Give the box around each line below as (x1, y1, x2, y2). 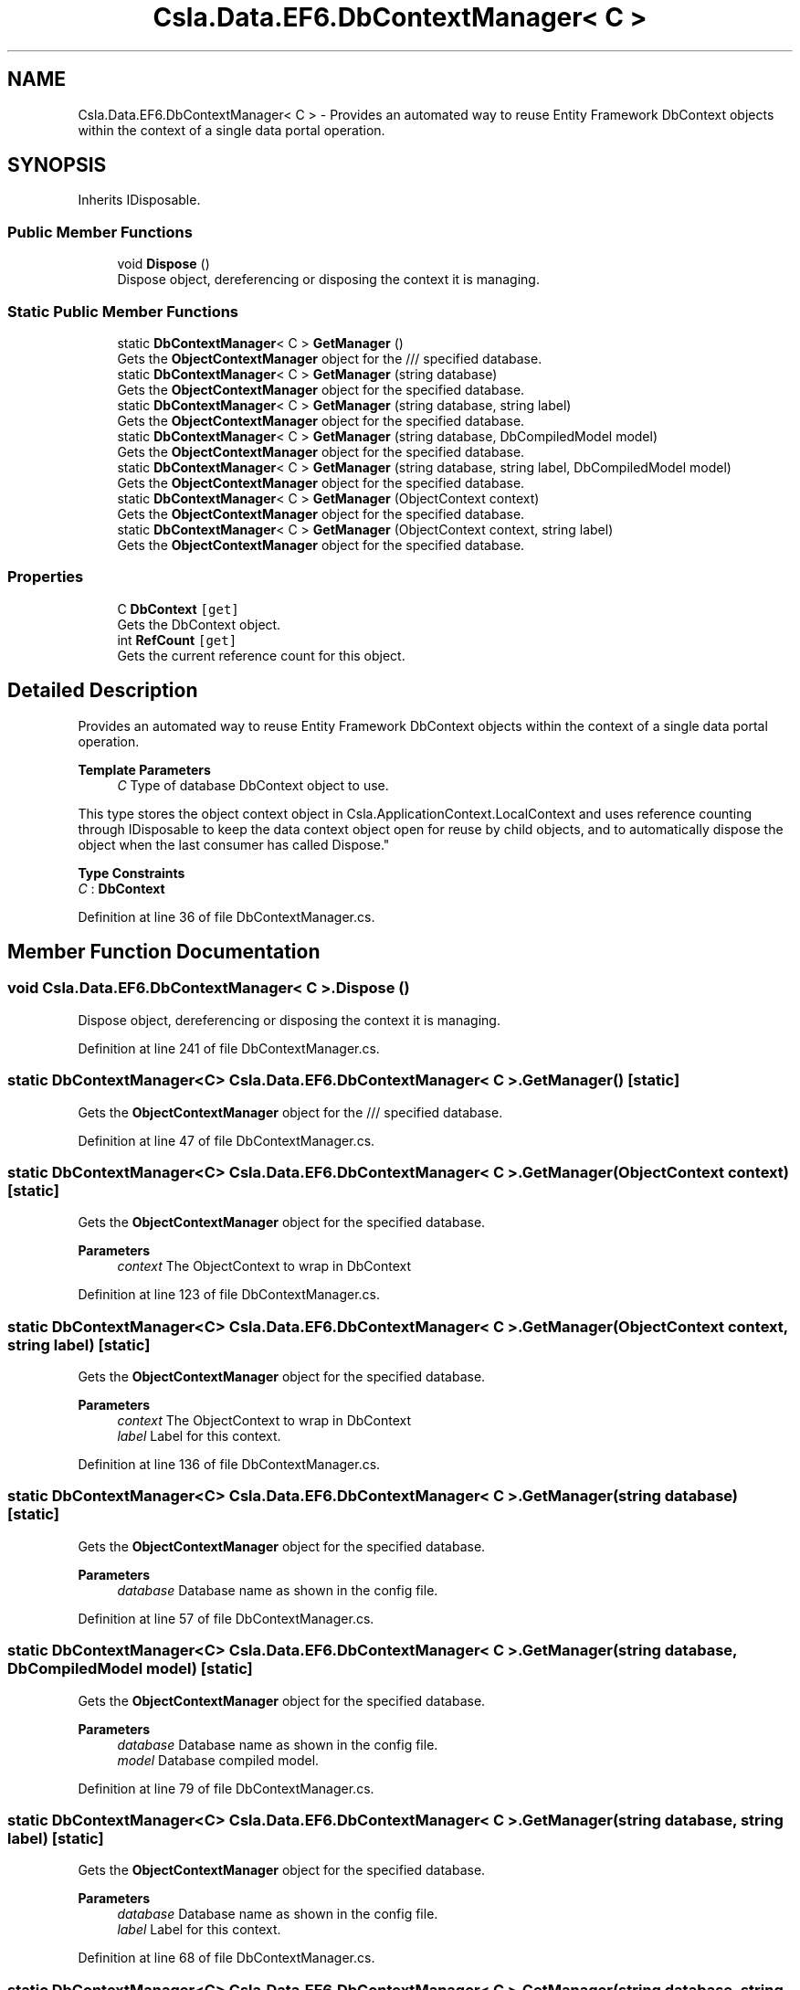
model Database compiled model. (117, 1752, 320, 1768)
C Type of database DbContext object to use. (117, 777, 389, 793)
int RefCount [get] (117, 631, 237, 648)
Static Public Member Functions (7, 302, 239, 321)
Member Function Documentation (7, 939, 321, 963)
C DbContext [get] (117, 600, 239, 617)
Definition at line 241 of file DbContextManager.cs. (78, 1040, 380, 1056)
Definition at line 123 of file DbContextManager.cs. (78, 1286, 380, 1303)
